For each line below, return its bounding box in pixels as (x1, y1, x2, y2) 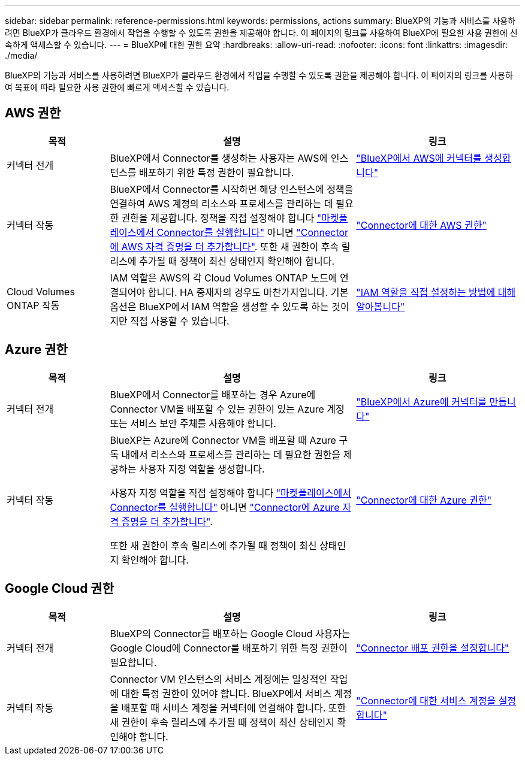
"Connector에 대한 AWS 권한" (356, 219, 487, 231)
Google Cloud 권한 (5, 581, 114, 597)
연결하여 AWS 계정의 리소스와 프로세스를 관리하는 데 (110, 197, 333, 210)
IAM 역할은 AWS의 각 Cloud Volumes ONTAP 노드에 (110, 271, 337, 284)
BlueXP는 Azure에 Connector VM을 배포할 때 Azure (110, 434, 336, 446)
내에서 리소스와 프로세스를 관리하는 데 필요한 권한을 (121, 448, 341, 461)
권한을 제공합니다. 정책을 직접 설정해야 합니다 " (121, 211, 322, 224)
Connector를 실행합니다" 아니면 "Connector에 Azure (110, 501, 340, 513)
